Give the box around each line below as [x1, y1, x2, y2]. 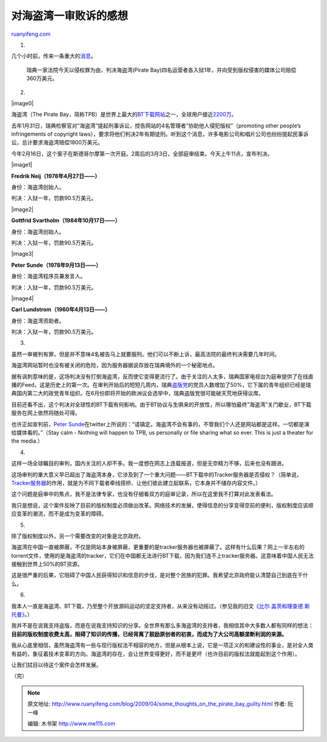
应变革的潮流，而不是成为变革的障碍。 [11, 510, 107, 518]
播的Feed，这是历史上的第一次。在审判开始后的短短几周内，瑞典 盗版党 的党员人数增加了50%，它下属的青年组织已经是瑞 [11, 381, 311, 389]
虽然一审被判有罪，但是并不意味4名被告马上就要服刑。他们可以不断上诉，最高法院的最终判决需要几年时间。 [11, 350, 280, 358]
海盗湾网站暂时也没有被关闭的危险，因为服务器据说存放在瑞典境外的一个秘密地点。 [11, 361, 218, 369]
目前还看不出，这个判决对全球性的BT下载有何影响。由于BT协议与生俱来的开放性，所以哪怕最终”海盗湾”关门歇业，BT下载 [11, 401, 312, 408]
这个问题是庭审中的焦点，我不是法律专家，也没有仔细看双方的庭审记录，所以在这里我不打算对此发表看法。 [11, 490, 277, 498]
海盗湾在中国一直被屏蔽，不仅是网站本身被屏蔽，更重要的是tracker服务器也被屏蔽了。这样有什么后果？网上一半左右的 [11, 543, 305, 551]
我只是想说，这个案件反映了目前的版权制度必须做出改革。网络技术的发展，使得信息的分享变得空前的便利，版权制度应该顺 [11, 501, 314, 509]
